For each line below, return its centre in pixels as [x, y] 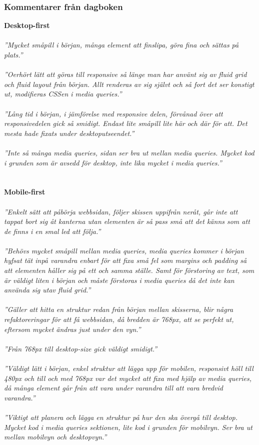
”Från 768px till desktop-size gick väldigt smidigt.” [81, 348]
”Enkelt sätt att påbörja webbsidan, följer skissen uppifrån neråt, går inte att [121, 211]
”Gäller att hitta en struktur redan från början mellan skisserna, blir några [119, 309]
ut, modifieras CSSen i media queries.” [63, 94]
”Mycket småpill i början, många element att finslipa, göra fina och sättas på [121, 45]
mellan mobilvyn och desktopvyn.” [55, 437]
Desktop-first [27, 25]
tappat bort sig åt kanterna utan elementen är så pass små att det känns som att [127, 221]
